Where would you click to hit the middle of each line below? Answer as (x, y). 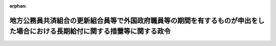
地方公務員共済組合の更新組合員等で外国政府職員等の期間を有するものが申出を (134, 20)
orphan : (18, 6)
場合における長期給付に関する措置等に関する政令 (93, 31)
